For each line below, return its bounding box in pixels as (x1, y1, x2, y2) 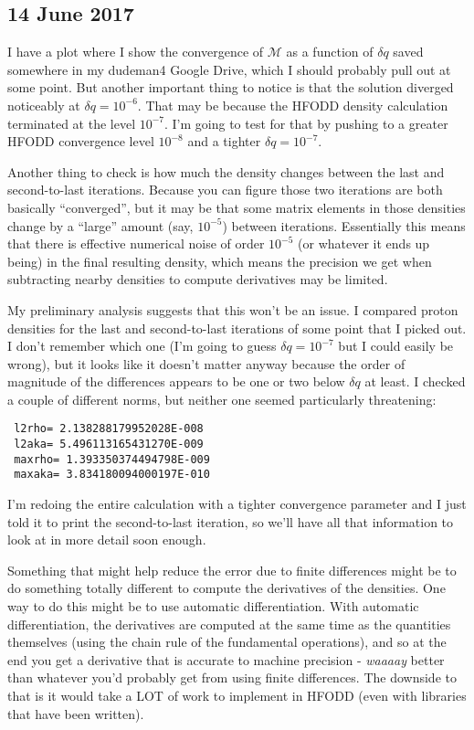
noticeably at (7, 95, 80, 114)
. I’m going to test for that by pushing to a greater (164, 113, 448, 132)
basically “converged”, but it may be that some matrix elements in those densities (7, 197, 466, 217)
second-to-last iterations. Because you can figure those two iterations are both (7, 180, 443, 199)
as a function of (286, 42, 374, 61)
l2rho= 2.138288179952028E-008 (14, 422, 204, 436)
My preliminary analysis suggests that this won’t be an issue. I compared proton (7, 300, 458, 319)
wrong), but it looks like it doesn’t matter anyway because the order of (7, 354, 406, 373)
